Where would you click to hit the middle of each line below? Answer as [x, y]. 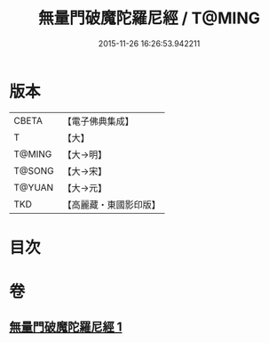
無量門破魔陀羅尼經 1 [66, 327]
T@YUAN [34, 187]
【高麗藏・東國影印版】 [112, 204]
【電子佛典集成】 [99, 121]
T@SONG [34, 170]
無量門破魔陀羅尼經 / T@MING [149, 18]
